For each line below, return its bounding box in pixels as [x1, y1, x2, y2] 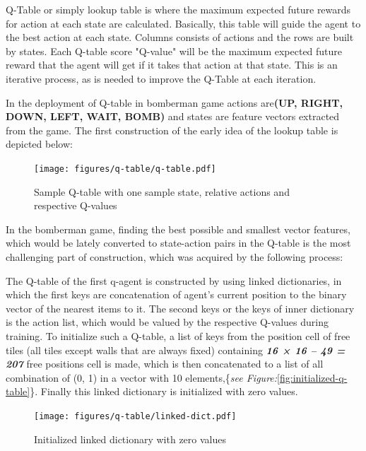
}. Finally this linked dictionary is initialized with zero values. [30, 384, 298, 399]
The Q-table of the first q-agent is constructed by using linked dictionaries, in [6, 273, 342, 288]
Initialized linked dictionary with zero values [34, 431, 227, 446]
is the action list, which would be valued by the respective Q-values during [6, 315, 329, 329]
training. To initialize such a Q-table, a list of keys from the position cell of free [6, 328, 350, 343]
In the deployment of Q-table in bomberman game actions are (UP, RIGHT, [6, 95, 343, 110]
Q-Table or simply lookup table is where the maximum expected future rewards [6, 2, 351, 16]
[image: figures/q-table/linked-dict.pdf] [34, 411, 237, 421]
